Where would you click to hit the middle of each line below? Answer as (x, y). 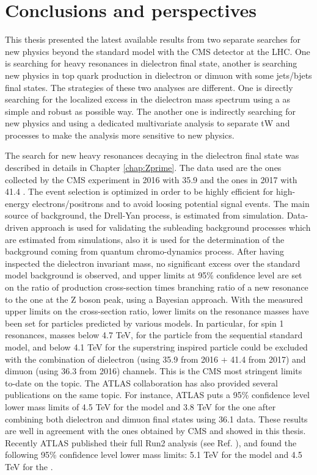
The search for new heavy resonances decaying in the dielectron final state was (152, 155)
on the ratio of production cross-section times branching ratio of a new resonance (157, 287)
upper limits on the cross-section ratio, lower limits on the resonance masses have (157, 311)
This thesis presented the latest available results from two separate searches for (153, 39)
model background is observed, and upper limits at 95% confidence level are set (154, 275)
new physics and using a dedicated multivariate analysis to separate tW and (148, 123)
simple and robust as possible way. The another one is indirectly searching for (150, 111)
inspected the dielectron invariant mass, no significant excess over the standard (153, 263)
